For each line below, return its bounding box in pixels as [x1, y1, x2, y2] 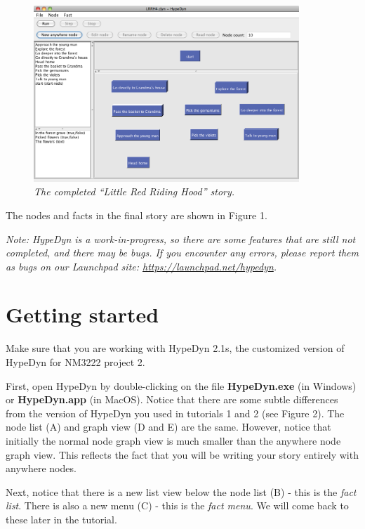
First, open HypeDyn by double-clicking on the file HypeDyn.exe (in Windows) [6, 378, 357, 393]
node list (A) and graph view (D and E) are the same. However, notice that [6, 419, 331, 434]
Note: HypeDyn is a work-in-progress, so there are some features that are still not [6, 231, 356, 246]
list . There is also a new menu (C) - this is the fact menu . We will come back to [6, 498, 349, 513]
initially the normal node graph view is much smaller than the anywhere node [6, 433, 341, 448]
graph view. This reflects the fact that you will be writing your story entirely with [6, 447, 359, 462]
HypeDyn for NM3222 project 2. [6, 355, 145, 369]
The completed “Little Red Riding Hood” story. [34, 184, 235, 199]
